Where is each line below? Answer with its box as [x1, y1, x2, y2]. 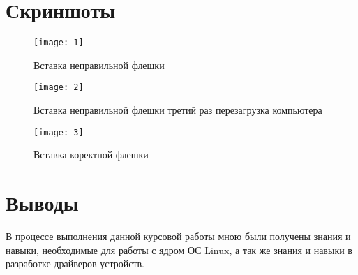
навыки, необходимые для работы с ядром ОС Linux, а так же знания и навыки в [6, 242, 352, 257]
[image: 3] [33, 127, 84, 137]
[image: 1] [33, 38, 84, 48]
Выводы [6, 188, 79, 217]
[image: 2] [33, 82, 84, 93]
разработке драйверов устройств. [6, 256, 145, 271]
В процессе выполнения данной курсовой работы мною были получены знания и [6, 229, 351, 243]
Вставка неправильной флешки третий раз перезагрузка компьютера [33, 103, 322, 117]
